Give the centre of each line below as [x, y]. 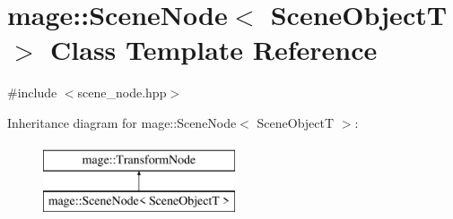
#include [32, 93]
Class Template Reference [214, 50]
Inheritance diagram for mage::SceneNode [122, 122]
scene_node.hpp [122, 93]
